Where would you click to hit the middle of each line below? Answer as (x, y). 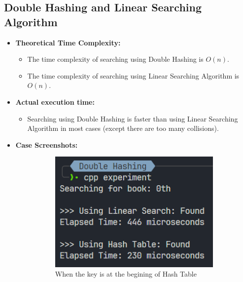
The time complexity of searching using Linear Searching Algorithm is (133, 75)
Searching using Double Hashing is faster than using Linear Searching (133, 118)
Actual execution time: (55, 101)
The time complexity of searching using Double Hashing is (115, 59)
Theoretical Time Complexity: (68, 42)
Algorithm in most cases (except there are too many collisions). (123, 128)
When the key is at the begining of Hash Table (126, 274)
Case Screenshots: (47, 144)
